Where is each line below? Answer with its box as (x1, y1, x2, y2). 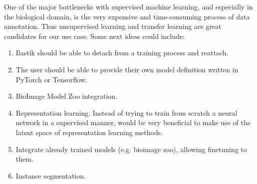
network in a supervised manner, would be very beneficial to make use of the (15, 117, 251, 128)
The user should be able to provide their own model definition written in (15, 64, 239, 74)
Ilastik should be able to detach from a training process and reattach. (15, 47, 229, 58)
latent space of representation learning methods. (15, 127, 163, 137)
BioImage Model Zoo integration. (15, 91, 118, 101)
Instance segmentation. (15, 170, 86, 181)
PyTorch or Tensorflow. (15, 74, 87, 84)
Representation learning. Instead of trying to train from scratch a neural (15, 107, 238, 118)
